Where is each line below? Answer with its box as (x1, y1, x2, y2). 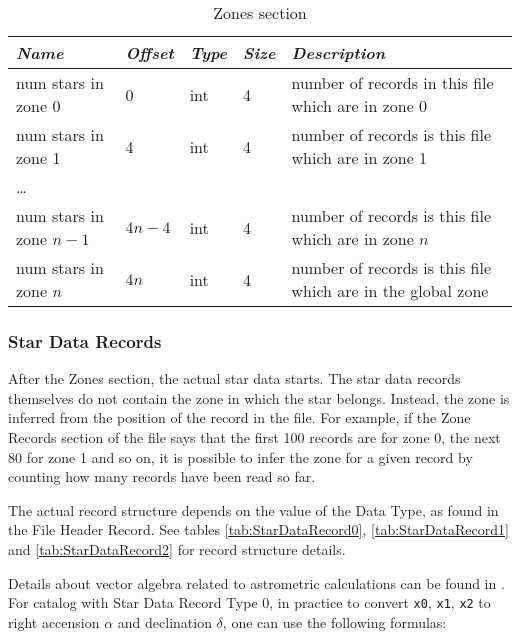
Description (291, 41, 386, 64)
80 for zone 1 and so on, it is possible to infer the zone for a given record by (8, 446, 473, 467)
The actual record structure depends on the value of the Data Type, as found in (8, 499, 499, 520)
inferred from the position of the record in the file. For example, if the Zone (8, 407, 471, 428)
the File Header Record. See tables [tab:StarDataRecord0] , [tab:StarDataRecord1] (8, 519, 509, 540)
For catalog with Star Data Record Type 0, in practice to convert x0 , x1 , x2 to (8, 592, 491, 613)
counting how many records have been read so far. (8, 466, 316, 487)
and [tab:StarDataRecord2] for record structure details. (8, 538, 346, 559)
